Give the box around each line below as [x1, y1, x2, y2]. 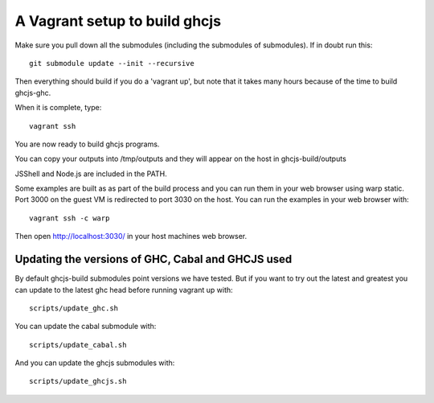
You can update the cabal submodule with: [14, 322, 157, 331]
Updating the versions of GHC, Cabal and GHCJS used [14, 253, 293, 266]
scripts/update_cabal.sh [29, 340, 127, 349]
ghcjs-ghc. [14, 88, 51, 97]
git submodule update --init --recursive [29, 59, 194, 68]
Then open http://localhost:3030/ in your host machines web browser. [14, 232, 248, 241]
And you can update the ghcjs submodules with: [14, 358, 175, 368]
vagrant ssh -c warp [29, 213, 110, 223]
